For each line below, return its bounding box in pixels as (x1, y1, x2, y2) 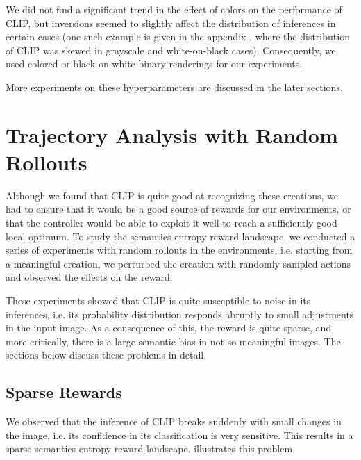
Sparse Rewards (6, 381, 122, 403)
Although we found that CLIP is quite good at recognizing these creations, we (6, 188, 339, 202)
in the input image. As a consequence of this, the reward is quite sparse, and (6, 320, 332, 335)
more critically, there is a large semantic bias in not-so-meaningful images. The (6, 334, 341, 348)
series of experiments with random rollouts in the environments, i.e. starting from (6, 243, 353, 257)
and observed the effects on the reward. (6, 270, 173, 284)
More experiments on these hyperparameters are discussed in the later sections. (6, 79, 343, 94)
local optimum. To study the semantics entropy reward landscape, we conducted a (6, 229, 355, 243)
